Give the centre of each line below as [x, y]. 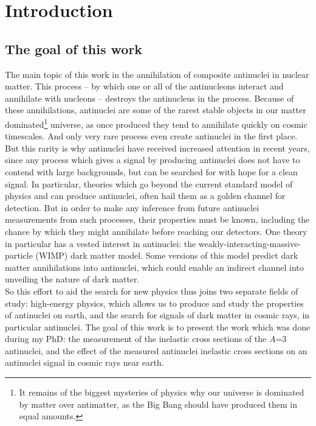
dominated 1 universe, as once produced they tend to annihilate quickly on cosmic [156, 123]
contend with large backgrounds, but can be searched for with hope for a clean [151, 171]
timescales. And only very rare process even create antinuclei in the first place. [151, 136]
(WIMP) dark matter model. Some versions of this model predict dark [167, 255]
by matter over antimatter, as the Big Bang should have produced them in [158, 404]
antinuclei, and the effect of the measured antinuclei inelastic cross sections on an [156, 350]
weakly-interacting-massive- [250, 243]
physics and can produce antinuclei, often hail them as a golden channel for [145, 196]
